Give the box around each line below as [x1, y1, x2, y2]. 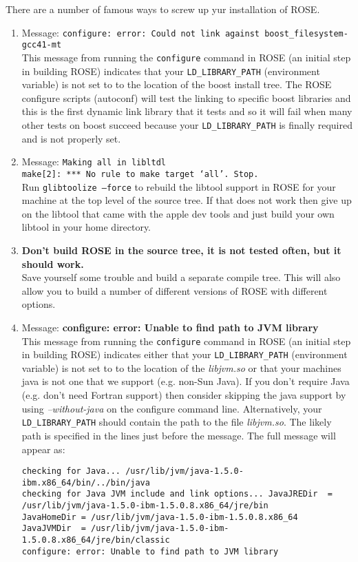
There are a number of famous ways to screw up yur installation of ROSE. [6, 2, 320, 16]
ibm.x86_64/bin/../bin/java [21, 477, 150, 488]
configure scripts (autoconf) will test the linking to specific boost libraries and [21, 90, 351, 105]
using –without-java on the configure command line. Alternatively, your [21, 401, 322, 415]
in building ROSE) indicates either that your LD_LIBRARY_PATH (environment [21, 347, 348, 362]
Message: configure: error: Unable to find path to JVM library [21, 320, 319, 334]
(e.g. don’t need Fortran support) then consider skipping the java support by [21, 388, 346, 402]
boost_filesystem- [264, 28, 348, 39]
